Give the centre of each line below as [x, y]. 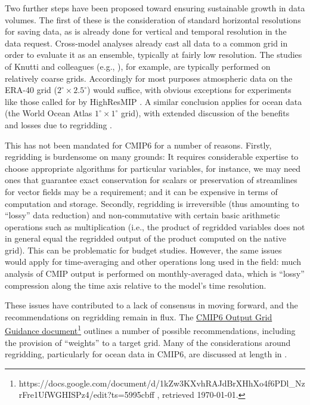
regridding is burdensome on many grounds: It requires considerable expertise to [152, 157]
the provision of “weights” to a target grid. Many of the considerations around [148, 342]
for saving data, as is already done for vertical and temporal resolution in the [146, 31]
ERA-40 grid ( [31, 90]
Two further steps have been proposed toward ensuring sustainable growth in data [155, 8]
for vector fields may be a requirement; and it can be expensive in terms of [141, 191]
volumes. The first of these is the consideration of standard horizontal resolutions [153, 19]
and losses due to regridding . [58, 124]
